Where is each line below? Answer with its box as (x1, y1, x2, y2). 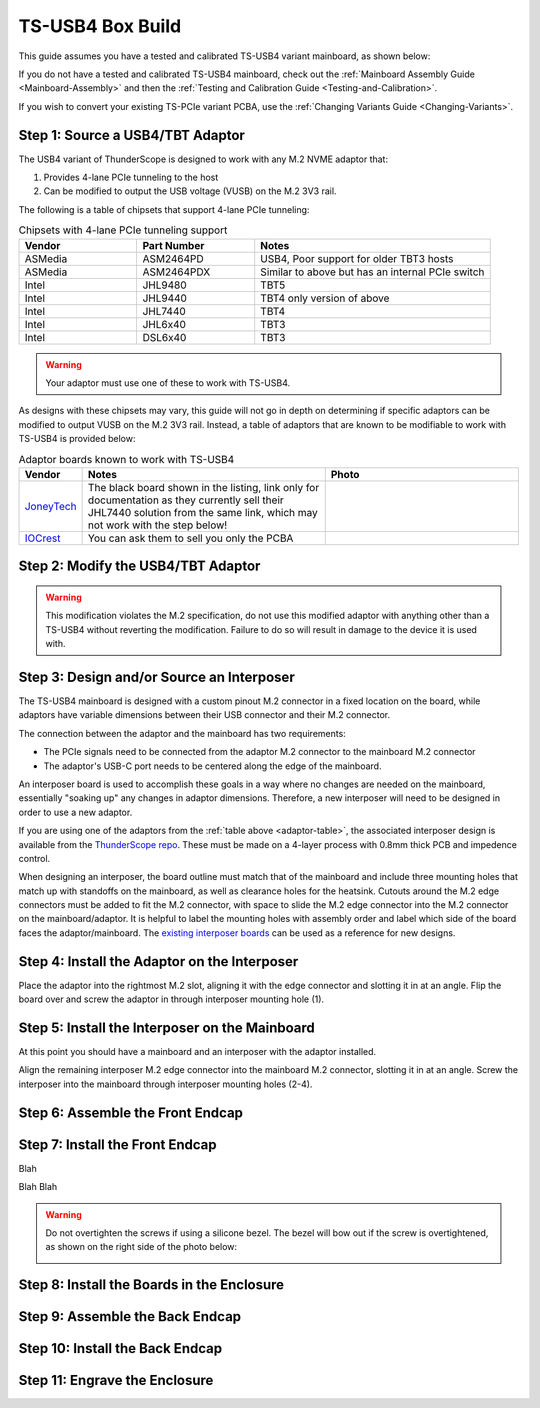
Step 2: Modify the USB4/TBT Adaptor (18, 558, 261, 575)
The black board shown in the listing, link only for (87, 480, 320, 494)
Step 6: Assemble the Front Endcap (18, 1104, 244, 1121)
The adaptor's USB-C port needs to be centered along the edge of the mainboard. (43, 760, 382, 772)
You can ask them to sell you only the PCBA (87, 531, 294, 545)
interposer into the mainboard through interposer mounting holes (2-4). (18, 1078, 313, 1090)
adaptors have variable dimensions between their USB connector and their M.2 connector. (18, 709, 391, 721)
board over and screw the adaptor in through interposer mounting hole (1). (18, 993, 325, 1005)
